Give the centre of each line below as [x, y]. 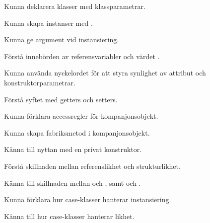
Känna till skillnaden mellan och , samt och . [72, 183]
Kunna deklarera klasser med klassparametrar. [75, 6]
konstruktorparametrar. [40, 82]
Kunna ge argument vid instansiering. [62, 39]
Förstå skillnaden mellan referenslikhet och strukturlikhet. [92, 166]
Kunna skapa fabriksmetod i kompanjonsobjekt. [77, 132]
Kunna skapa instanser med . [48, 23]
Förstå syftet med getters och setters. [61, 99]
